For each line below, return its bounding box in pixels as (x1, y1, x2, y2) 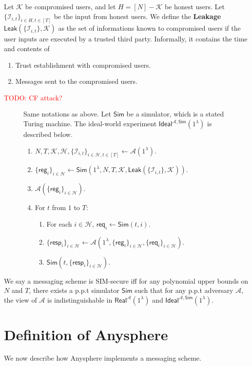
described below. (23, 129, 73, 139)
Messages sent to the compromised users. (15, 76, 138, 86)
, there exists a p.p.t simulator (29, 285, 119, 295)
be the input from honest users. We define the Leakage (54, 11, 221, 21)
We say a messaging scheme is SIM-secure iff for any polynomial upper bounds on (4, 275, 249, 286)
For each (46, 218, 72, 229)
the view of (4, 294, 37, 305)
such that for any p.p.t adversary (135, 285, 233, 295)
